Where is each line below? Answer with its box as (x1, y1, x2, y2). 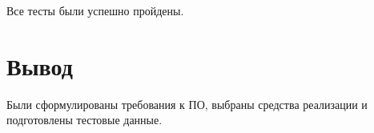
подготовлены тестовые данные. (6, 111, 163, 128)
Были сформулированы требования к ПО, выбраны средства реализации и (6, 95, 368, 112)
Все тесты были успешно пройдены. (6, 2, 184, 18)
